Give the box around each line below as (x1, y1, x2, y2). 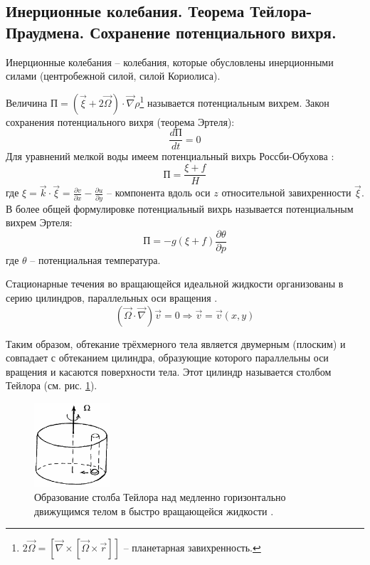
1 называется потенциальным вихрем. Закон (139, 93, 329, 110)
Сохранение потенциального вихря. (90, 21, 337, 43)
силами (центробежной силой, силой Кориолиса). (6, 68, 221, 83)
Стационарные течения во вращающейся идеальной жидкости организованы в (6, 276, 344, 291)
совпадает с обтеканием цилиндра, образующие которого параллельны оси (6, 350, 329, 365)
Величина (6, 95, 48, 110)
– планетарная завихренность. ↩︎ (123, 540, 261, 555)
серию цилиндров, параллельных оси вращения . (6, 290, 218, 305)
